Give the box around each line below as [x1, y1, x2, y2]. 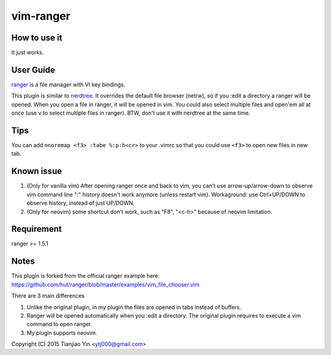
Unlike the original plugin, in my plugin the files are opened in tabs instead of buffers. [26, 303, 242, 311]
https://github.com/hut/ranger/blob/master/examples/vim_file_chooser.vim [11, 281, 200, 288]
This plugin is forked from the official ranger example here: [11, 272, 160, 280]
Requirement [11, 224, 63, 234]
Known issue [11, 166, 63, 177]
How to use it [11, 32, 63, 43]
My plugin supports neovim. [26, 329, 97, 337]
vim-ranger [11, 9, 70, 23]
